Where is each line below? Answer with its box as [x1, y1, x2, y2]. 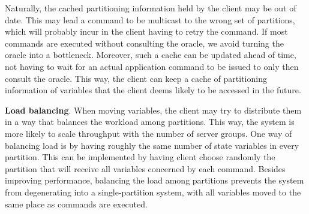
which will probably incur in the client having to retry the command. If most [5, 25, 288, 38]
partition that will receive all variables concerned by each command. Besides [5, 162, 286, 175]
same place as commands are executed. [5, 197, 148, 210]
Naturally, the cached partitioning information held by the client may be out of [5, 2, 296, 14]
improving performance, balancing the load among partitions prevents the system [5, 174, 304, 187]
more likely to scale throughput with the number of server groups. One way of [5, 127, 292, 139]
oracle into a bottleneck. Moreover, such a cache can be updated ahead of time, [5, 48, 296, 61]
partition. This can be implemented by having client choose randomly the [5, 151, 275, 163]
